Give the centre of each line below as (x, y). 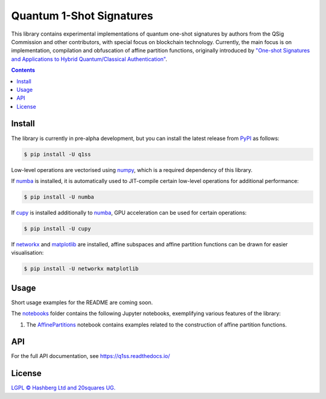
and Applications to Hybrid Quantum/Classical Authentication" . (89, 59)
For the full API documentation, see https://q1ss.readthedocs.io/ (91, 356)
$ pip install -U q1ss (57, 154)
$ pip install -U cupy (57, 228)
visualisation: (27, 253)
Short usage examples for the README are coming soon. (82, 302)
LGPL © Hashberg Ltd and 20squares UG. (63, 388)
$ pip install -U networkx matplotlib (81, 269)
